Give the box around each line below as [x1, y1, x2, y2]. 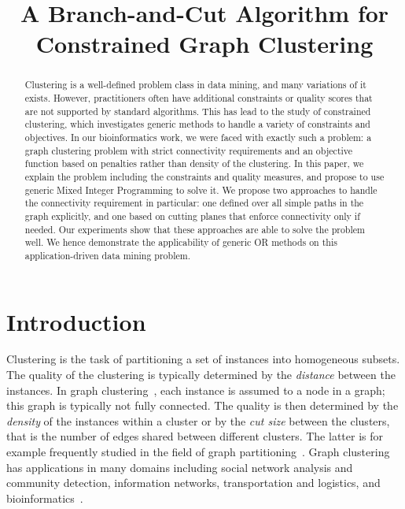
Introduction [6, 305, 146, 337]
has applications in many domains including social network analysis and [6, 459, 353, 475]
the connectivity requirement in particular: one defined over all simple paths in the [24, 196, 364, 210]
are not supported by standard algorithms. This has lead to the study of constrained [24, 104, 371, 117]
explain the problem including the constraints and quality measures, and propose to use [24, 169, 385, 183]
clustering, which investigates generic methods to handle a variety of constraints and [24, 117, 370, 131]
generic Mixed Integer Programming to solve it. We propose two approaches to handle [24, 183, 377, 196]
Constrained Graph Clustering [35, 28, 374, 60]
